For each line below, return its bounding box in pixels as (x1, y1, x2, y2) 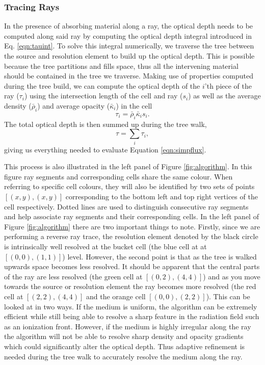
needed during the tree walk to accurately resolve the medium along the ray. (4, 351, 243, 361)
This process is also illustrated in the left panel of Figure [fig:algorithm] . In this (4, 161, 252, 172)
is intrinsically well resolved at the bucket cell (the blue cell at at (4, 241, 207, 252)
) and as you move (203, 271, 260, 281)
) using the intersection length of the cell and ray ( (24, 90, 183, 101)
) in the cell (116, 100, 152, 111)
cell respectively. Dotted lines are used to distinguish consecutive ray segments (4, 201, 249, 212)
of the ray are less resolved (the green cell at (4, 271, 143, 281)
